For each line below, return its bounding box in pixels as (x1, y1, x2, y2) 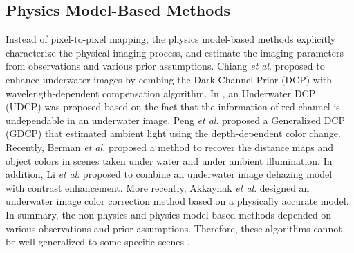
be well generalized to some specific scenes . (6, 234, 190, 249)
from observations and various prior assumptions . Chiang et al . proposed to (6, 59, 325, 73)
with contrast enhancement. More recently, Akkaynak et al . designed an (6, 180, 310, 194)
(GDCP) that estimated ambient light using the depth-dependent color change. (6, 126, 341, 141)
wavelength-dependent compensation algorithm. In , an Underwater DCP (6, 85, 316, 100)
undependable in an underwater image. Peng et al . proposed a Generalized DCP (6, 112, 345, 127)
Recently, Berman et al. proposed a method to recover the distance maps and (6, 139, 334, 154)
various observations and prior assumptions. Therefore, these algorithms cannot (6, 221, 342, 235)
